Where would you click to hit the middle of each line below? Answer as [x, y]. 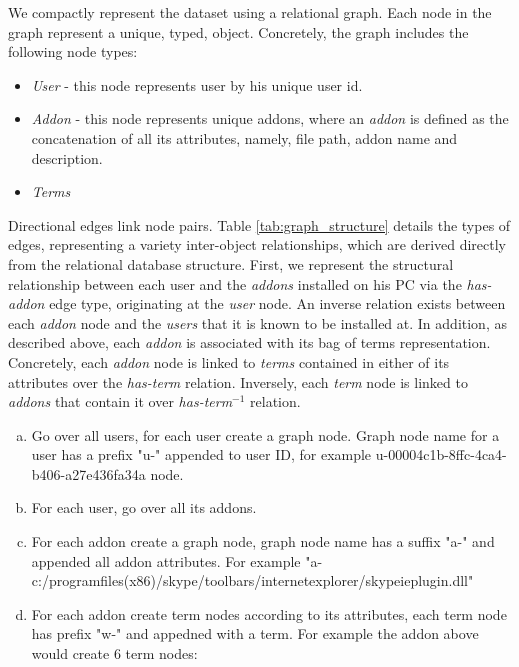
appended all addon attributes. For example [166, 560]
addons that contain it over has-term [120, 401]
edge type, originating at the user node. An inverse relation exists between [277, 303]
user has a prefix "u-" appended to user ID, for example [201, 454]
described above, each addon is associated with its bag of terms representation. [249, 342]
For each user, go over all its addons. [144, 507]
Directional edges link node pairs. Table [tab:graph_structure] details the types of [259, 224]
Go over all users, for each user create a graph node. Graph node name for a [265, 434]
